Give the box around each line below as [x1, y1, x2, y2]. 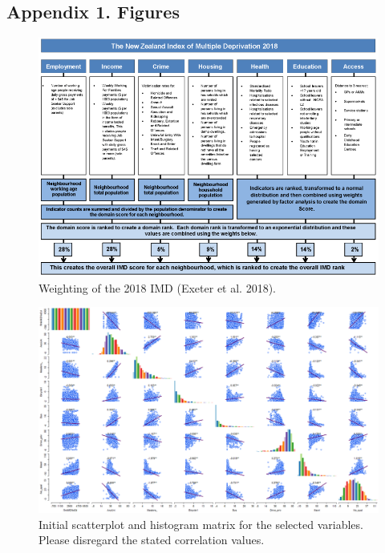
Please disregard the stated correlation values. [38, 531, 265, 548]
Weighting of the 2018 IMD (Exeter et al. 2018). [38, 279, 276, 296]
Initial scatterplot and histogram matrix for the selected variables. [38, 515, 363, 532]
